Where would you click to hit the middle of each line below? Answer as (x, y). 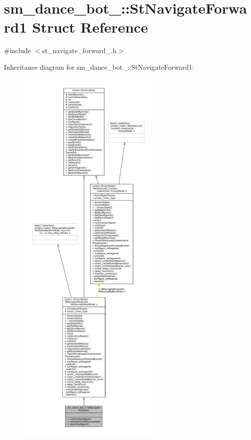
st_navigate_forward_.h (79, 50)
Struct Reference (90, 27)
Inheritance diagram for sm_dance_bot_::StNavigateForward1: (99, 67)
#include (18, 50)
